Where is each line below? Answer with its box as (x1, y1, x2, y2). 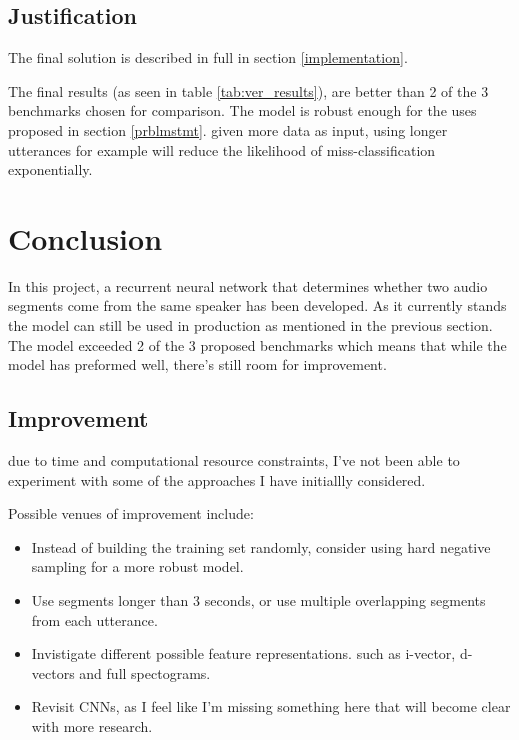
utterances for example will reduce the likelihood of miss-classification (8, 139, 436, 160)
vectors (31, 662, 75, 683)
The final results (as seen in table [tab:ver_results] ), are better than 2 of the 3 (8, 80, 489, 101)
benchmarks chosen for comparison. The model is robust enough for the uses (8, 100, 477, 121)
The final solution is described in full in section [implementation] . (8, 47, 408, 68)
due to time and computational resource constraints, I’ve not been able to (8, 450, 460, 471)
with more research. (31, 716, 153, 736)
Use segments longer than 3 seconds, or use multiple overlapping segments (31, 590, 486, 611)
